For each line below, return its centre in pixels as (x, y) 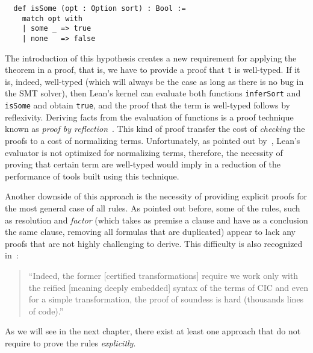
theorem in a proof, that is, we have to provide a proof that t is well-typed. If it (153, 70)
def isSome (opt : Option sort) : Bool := (100, 8)
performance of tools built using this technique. (92, 176)
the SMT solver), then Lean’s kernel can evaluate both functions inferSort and (153, 93)
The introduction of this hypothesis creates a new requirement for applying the (151, 58)
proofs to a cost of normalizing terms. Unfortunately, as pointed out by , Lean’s (153, 140)
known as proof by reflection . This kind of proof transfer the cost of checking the (155, 129)
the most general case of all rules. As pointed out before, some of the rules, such (153, 208)
